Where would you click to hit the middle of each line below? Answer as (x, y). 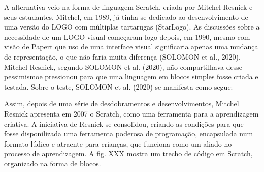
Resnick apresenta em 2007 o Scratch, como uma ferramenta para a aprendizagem (131, 113)
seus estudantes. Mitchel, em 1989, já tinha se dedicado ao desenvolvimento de (126, 17)
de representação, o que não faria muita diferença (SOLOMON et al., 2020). (122, 56)
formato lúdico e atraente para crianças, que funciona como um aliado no (118, 143)
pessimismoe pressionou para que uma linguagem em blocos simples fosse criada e (131, 77)
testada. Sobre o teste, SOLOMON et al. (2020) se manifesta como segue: (119, 86)
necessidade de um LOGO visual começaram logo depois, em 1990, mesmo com (127, 36)
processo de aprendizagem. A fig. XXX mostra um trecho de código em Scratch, (128, 153)
